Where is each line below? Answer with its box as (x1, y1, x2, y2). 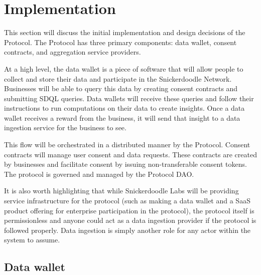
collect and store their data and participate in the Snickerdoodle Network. (4, 73, 232, 84)
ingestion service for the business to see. (4, 122, 126, 133)
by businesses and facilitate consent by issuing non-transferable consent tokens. (4, 159, 247, 169)
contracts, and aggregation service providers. (4, 47, 141, 57)
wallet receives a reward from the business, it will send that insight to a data (4, 112, 240, 123)
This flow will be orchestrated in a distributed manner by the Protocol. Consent (4, 139, 250, 150)
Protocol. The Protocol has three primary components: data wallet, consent (4, 37, 237, 47)
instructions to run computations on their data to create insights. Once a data (4, 103, 245, 113)
